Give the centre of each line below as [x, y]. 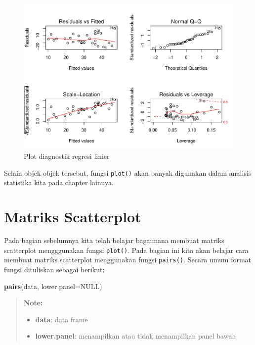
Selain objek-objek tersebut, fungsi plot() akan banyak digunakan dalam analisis [128, 172]
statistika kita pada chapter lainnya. [59, 182]
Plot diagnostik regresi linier [67, 156]
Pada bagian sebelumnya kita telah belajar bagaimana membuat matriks [114, 240]
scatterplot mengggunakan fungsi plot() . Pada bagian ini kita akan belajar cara [126, 250]
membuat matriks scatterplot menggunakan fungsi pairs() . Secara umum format [128, 260]
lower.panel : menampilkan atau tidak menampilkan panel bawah [136, 336]
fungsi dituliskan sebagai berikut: [54, 269]
